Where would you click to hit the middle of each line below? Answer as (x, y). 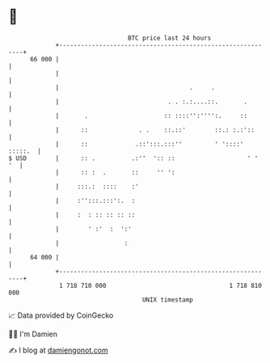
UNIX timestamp (168, 300)
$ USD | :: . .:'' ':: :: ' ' (133, 158)
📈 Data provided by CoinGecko (61, 315)
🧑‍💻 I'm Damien (33, 334)
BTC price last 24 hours (170, 38)
